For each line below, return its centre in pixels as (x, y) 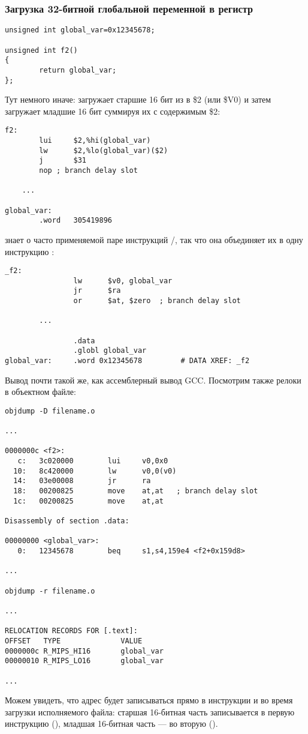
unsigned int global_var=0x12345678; (80, 30)
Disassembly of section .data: (67, 521)
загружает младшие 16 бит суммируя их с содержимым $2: (113, 111)
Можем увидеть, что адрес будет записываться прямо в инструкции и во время (149, 700)
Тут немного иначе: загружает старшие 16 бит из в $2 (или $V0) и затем (138, 99)
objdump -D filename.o (50, 411)
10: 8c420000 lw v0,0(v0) (95, 471)
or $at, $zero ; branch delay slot (157, 301)
